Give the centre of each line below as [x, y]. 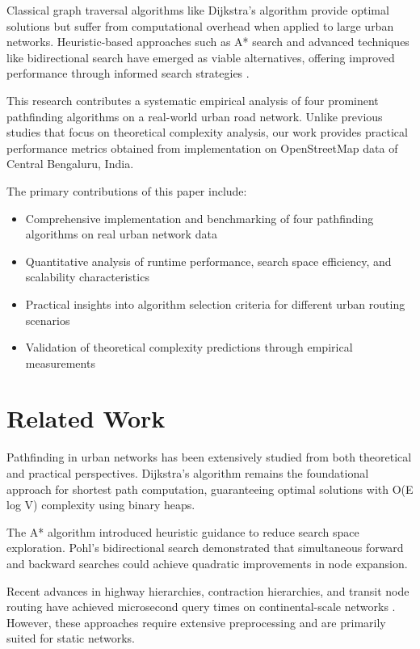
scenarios [48, 320]
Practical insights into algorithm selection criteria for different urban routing [215, 303]
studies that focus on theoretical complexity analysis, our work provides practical [207, 132]
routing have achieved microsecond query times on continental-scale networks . [201, 607]
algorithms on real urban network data [121, 234]
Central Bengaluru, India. [70, 164]
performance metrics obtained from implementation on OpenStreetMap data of [202, 147]
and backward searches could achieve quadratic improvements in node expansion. [207, 563]
